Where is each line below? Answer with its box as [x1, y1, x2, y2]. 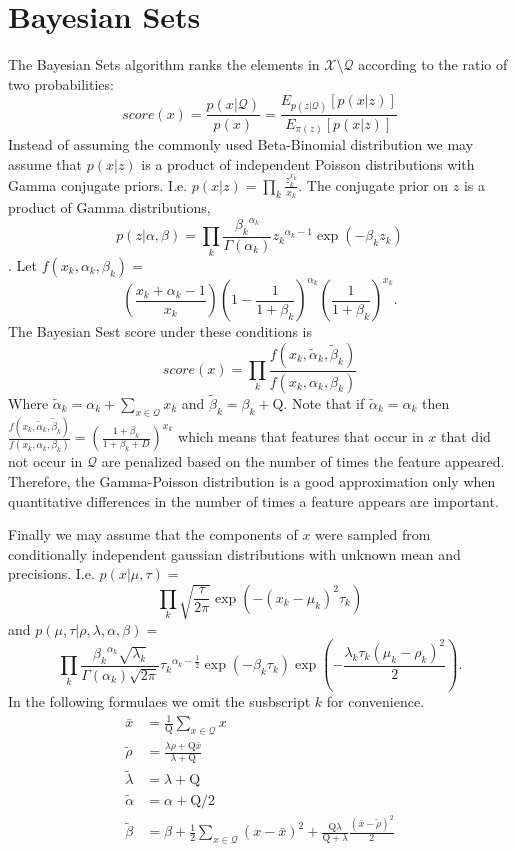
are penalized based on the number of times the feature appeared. [101, 451, 505, 472]
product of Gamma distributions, [8, 197, 211, 218]
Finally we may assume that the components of [8, 524, 298, 545]
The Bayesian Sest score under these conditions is [8, 321, 313, 342]
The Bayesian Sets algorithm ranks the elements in [8, 54, 320, 75]
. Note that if [283, 392, 365, 413]
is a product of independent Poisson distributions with [141, 153, 475, 174]
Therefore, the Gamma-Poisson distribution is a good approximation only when [8, 470, 496, 491]
